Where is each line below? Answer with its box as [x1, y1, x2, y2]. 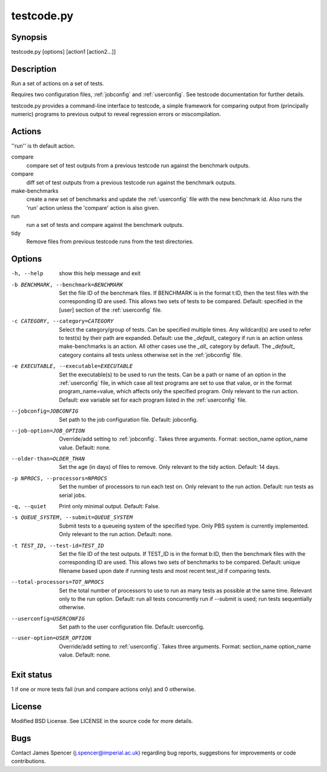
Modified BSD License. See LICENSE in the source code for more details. [11, 718, 193, 725]
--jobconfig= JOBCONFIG [11, 408, 79, 414]
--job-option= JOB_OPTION [11, 427, 85, 434]
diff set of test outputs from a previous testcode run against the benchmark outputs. [26, 178, 236, 186]
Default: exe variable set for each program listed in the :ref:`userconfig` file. [59, 396, 248, 404]
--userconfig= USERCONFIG [11, 615, 85, 622]
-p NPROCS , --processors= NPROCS [11, 475, 107, 482]
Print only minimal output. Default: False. [59, 503, 160, 510]
